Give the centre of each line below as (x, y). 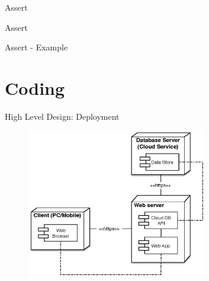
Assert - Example (36, 47)
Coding (35, 87)
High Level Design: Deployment (62, 116)
